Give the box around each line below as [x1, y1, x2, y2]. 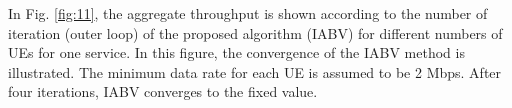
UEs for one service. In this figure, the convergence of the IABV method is [8, 42, 465, 63]
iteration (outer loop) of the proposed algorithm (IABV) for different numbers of [8, 22, 503, 43]
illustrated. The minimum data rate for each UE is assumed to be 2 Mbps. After [8, 61, 502, 82]
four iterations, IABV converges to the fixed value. [8, 81, 318, 102]
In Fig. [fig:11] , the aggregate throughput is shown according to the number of [8, 3, 488, 23]
